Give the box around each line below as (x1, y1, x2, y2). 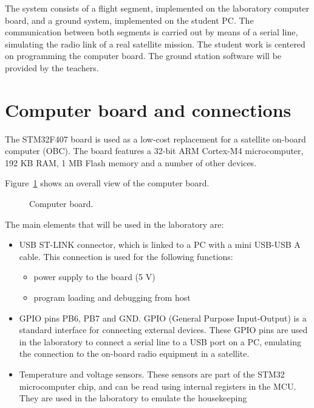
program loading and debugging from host (33, 291, 191, 304)
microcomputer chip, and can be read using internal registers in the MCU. (19, 379, 296, 392)
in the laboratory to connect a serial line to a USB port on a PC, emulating (19, 335, 301, 348)
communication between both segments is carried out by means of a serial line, (5, 26, 298, 38)
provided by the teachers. (5, 61, 99, 74)
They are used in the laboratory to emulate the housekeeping (19, 392, 247, 404)
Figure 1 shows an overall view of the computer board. (5, 177, 210, 189)
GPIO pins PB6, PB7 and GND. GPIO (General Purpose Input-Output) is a (19, 311, 307, 324)
